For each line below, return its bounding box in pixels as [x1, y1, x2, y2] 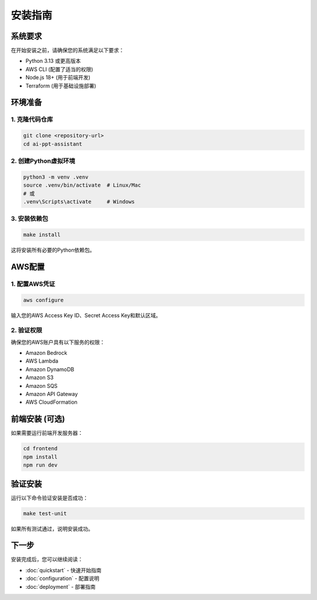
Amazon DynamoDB [25, 366, 75, 373]
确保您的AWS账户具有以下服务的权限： [11, 338, 105, 346]
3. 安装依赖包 [11, 214, 48, 223]
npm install [23, 453, 58, 460]
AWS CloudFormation [25, 398, 77, 405]
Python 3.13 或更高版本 [25, 58, 81, 65]
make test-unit [23, 510, 67, 517]
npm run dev [23, 462, 58, 468]
